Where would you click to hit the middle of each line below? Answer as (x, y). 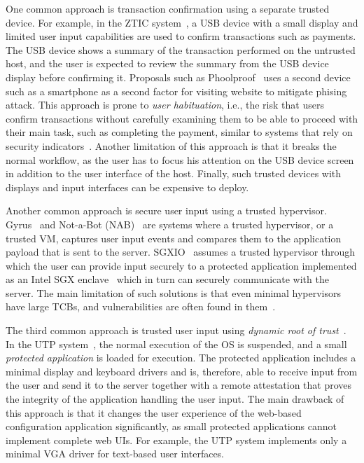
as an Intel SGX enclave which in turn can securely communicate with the (167, 279)
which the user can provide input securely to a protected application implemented (181, 265)
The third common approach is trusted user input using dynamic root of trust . (176, 330)
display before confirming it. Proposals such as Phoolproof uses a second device (178, 77)
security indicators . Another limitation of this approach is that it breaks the (171, 145)
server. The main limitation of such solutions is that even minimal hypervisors (174, 292)
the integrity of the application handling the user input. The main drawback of (175, 399)
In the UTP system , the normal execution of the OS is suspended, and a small (176, 344)
